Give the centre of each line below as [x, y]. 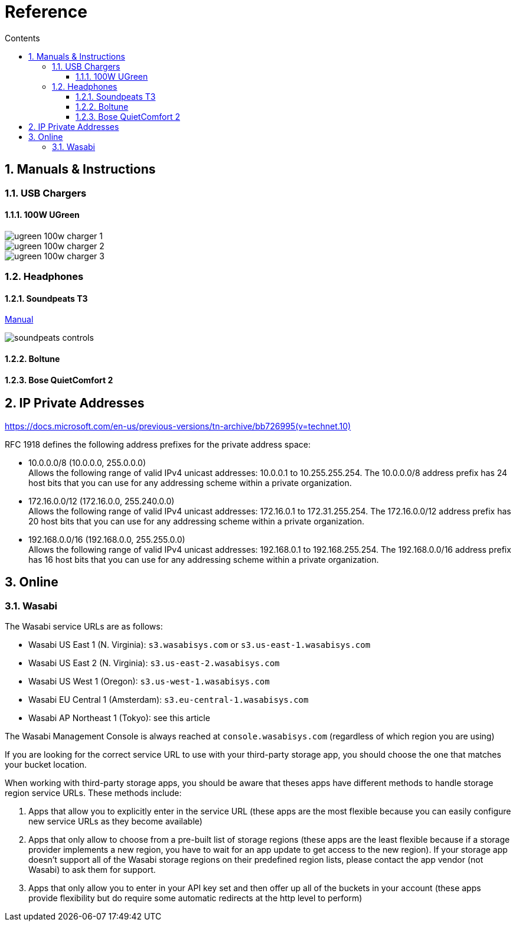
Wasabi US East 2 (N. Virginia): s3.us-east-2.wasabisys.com [154, 663]
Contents [22, 38]
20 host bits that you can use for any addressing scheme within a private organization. [196, 521]
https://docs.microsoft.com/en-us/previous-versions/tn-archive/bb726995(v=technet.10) [178, 426]
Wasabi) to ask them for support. [92, 869]
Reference [46, 12]
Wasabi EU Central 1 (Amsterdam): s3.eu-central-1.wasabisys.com [169, 699]
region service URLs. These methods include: [93, 793]
